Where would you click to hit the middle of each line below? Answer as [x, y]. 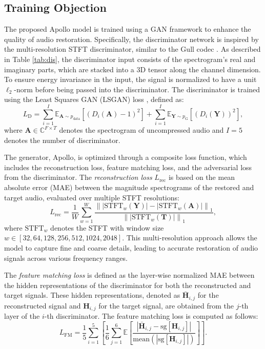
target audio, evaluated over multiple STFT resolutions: [92, 197]
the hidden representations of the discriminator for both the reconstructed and [128, 285]
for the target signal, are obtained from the [166, 305]
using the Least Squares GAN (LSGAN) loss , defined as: [94, 99]
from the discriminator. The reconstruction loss [78, 177]
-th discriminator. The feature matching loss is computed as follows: [151, 316]
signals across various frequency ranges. [66, 258]
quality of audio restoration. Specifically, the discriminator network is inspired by [131, 39]
